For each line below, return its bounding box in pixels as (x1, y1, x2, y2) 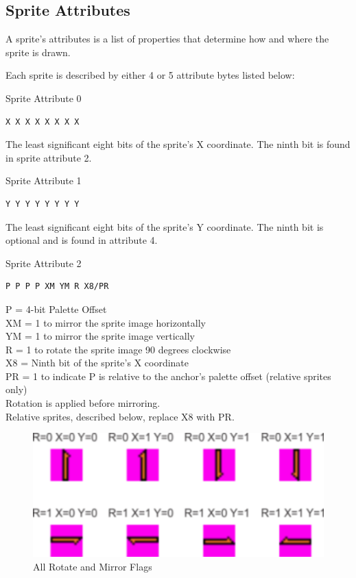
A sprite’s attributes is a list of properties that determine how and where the (5, 32, 329, 46)
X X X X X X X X (5, 116, 80, 127)
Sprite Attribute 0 (5, 90, 82, 105)
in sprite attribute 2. (5, 150, 92, 164)
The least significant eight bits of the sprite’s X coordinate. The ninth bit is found (5, 137, 351, 151)
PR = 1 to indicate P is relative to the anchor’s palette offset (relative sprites (5, 368, 331, 383)
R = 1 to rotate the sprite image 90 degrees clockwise (5, 342, 231, 356)
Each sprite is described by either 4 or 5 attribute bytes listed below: (5, 68, 295, 82)
